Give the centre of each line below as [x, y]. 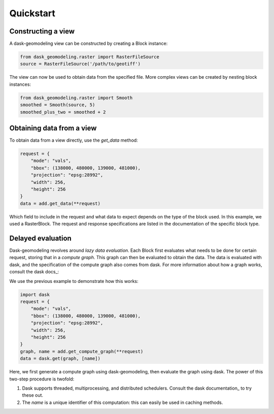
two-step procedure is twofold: [42, 379]
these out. [32, 395]
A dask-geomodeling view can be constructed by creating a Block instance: [89, 44]
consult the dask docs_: [34, 272]
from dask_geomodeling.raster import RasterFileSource [90, 57]
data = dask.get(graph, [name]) [60, 359]
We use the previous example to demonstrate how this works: [74, 281]
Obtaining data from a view [53, 128]
